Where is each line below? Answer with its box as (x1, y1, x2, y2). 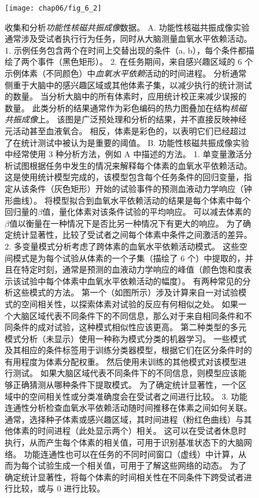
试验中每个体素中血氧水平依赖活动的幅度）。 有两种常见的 (21, 274, 243, 287)
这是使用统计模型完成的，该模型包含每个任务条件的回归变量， (5, 171, 244, 183)
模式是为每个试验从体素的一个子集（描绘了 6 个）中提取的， (12, 251, 245, 264)
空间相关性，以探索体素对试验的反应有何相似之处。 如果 (21, 297, 238, 310)
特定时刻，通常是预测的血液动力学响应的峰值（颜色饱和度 (21, 263, 244, 275)
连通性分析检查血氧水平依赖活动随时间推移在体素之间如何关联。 (5, 401, 252, 414)
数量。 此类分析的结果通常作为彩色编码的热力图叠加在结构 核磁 (5, 101, 247, 114)
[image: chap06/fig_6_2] (5, 4, 102, 12)
